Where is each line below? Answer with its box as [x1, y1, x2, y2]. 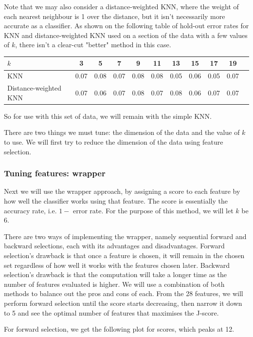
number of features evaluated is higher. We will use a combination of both [4, 279, 225, 289]
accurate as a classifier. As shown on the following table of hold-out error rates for [4, 20, 249, 31]
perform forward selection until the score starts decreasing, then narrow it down [4, 298, 242, 308]
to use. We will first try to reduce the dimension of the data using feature [4, 137, 223, 147]
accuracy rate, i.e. [4, 205, 57, 215]
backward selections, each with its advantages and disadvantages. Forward [4, 241, 225, 251]
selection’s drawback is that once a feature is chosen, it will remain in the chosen [4, 250, 245, 260]
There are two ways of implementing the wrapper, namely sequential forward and [4, 231, 247, 241]
